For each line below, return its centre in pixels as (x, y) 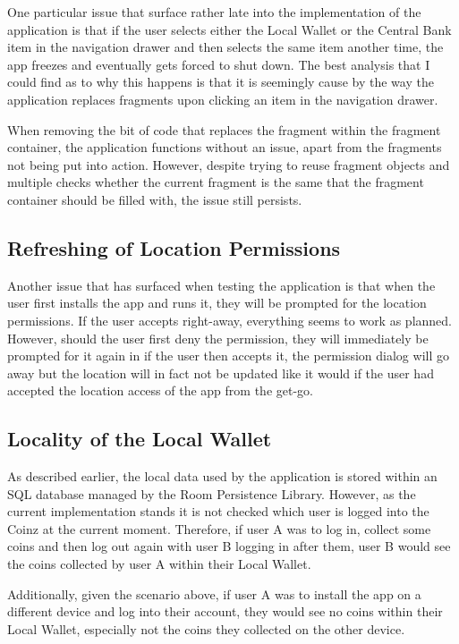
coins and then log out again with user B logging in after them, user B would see (229, 546)
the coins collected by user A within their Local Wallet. (159, 564)
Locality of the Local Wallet (140, 439)
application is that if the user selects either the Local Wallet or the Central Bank (229, 29)
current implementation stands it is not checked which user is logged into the (218, 511)
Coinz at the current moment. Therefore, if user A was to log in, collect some (219, 528)
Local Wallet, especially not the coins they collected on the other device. (206, 628)
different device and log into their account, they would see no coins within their (225, 611)
